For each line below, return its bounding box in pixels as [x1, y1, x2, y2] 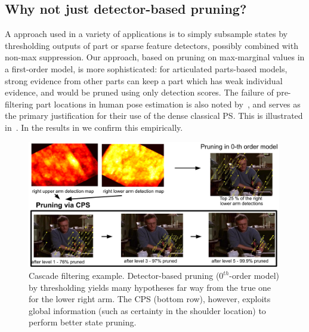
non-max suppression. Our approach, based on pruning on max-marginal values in [5, 51, 305, 63]
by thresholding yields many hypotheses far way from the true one [29, 281, 271, 293]
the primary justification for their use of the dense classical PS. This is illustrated [5, 109, 303, 122]
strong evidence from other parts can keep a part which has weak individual [5, 74, 283, 87]
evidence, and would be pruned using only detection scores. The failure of [5, 86, 274, 99]
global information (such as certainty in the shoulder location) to [29, 304, 266, 316]
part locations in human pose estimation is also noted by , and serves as [36, 97, 301, 110]
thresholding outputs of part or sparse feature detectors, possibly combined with [5, 39, 298, 51]
